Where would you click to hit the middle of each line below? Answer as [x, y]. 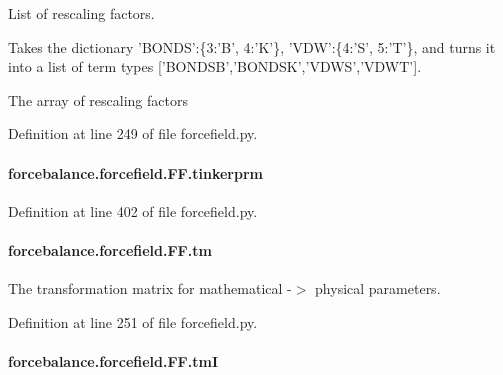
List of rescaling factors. [81, 13]
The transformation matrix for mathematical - [150, 288]
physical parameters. [378, 288]
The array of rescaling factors [98, 99]
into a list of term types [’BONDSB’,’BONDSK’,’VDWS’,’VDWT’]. [215, 66]
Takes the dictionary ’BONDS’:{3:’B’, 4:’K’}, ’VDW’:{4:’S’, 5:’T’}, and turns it [252, 46]
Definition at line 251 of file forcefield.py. [133, 321]
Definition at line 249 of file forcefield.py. [133, 133]
